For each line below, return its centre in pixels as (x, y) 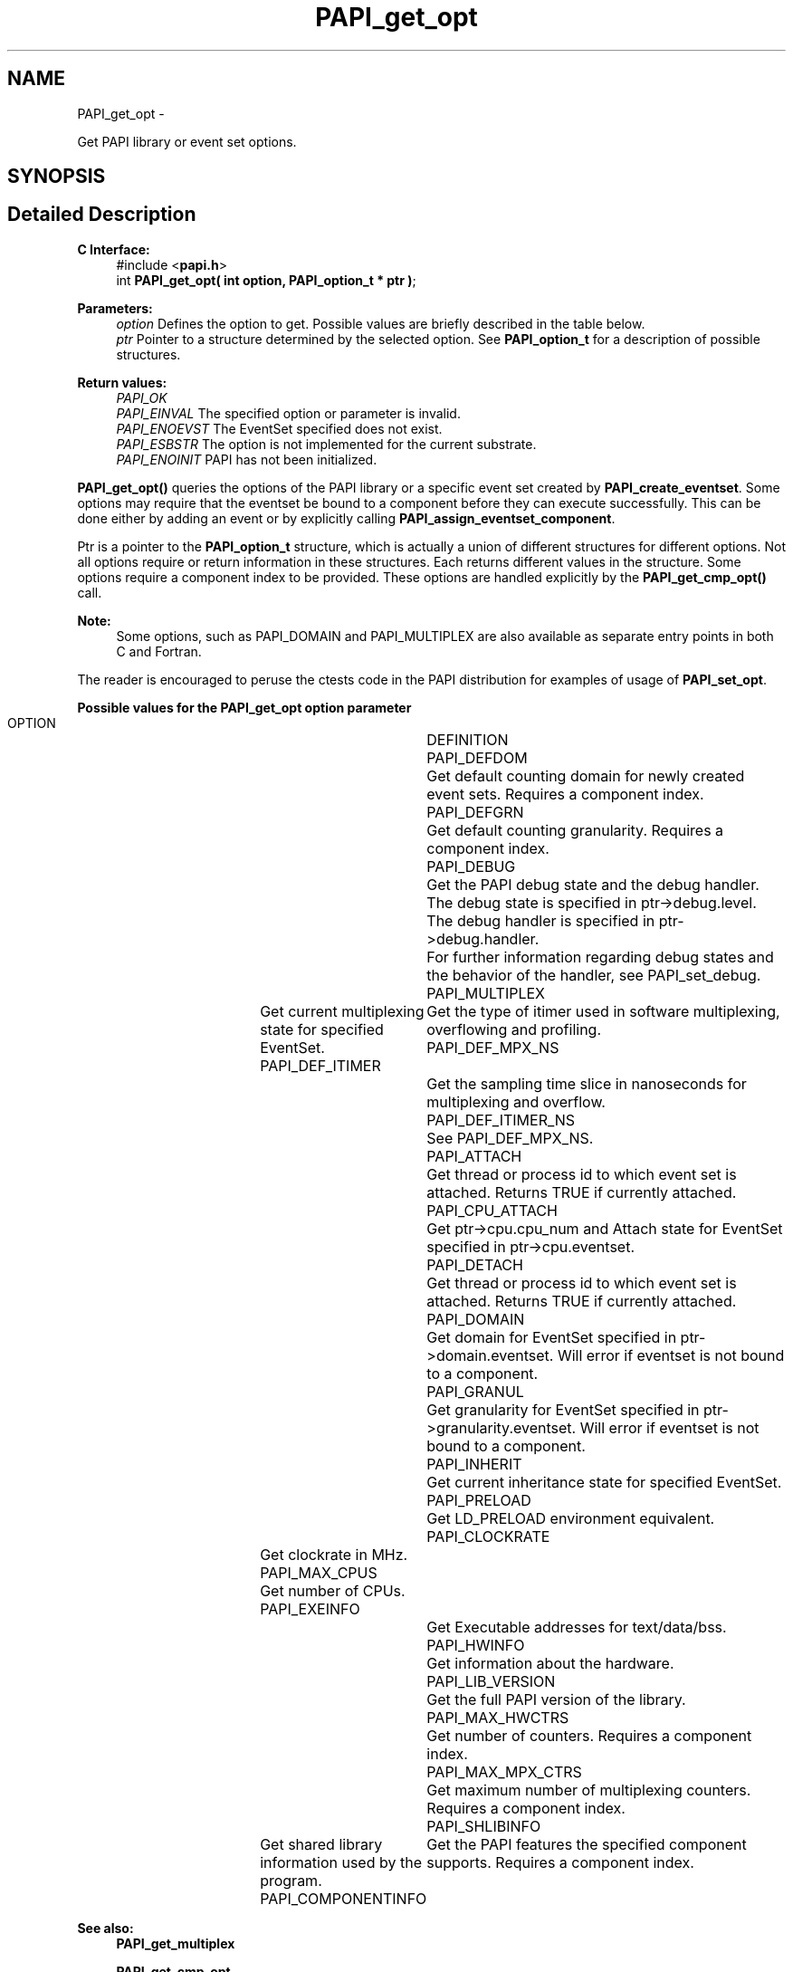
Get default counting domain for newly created (586, 775)
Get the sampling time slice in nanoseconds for (587, 1083)
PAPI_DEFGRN (475, 812)
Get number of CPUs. (333, 1590)
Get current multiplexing (342, 1011)
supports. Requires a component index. (560, 1862)
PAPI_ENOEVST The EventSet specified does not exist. (279, 428)
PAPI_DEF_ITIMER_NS (501, 1120)
